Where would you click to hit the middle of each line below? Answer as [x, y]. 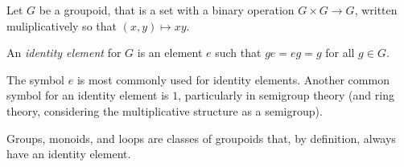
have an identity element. [69, 154]
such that [238, 53]
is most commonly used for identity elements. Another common [233, 79]
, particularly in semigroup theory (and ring [286, 95]
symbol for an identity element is [88, 95]
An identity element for [64, 53]
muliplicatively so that [62, 25]
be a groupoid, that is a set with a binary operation [167, 10]
